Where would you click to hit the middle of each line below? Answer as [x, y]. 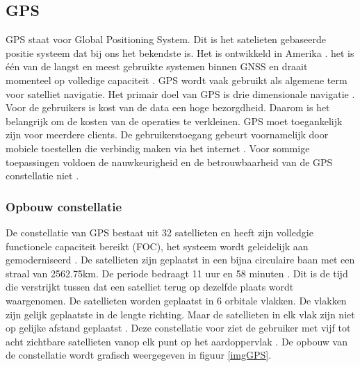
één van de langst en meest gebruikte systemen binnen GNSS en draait [157, 66]
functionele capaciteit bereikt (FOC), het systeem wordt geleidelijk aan [157, 246]
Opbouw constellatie [64, 206]
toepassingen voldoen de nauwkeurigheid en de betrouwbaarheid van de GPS [169, 162]
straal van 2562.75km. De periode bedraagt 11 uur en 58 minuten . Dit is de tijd [177, 273]
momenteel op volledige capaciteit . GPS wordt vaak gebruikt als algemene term [177, 80]
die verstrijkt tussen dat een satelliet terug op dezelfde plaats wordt [150, 287]
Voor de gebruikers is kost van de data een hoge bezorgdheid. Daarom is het [168, 107]
